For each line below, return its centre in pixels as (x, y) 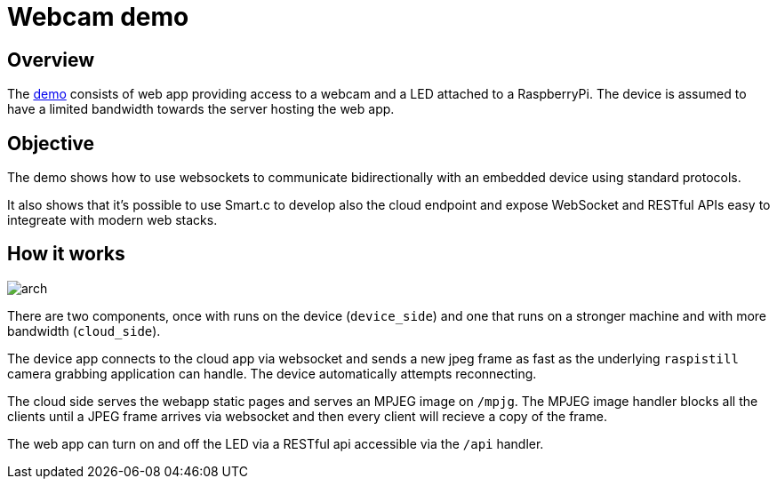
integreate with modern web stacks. (112, 220)
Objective (51, 143)
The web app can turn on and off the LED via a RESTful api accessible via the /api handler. (276, 443)
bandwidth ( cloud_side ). (84, 331)
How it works (66, 254)
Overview (51, 60)
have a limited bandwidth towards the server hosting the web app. (201, 109)
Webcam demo (98, 17)
